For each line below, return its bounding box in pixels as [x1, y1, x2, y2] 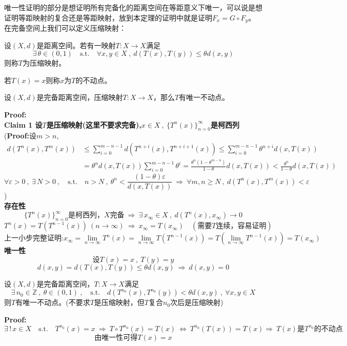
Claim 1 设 [4, 119, 43, 130]
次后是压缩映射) [170, 297, 223, 308]
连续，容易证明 [216, 222, 267, 230]
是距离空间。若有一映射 [36, 39, 116, 50]
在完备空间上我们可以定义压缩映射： [4, 23, 126, 33]
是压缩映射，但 [94, 297, 145, 308]
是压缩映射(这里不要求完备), [46, 119, 141, 130]
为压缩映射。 [23, 57, 66, 68]
